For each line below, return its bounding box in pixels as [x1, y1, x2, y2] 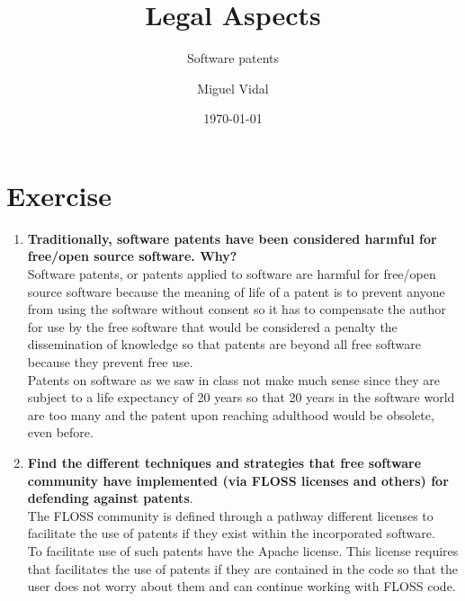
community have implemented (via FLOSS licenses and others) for [27, 471, 449, 489]
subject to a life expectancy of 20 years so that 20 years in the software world [27, 388, 455, 407]
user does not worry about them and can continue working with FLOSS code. [27, 577, 456, 596]
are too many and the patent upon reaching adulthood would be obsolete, [27, 405, 434, 424]
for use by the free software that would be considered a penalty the [27, 317, 398, 336]
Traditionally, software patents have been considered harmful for [27, 229, 437, 247]
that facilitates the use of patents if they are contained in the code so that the [27, 559, 459, 578]
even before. [27, 423, 94, 442]
